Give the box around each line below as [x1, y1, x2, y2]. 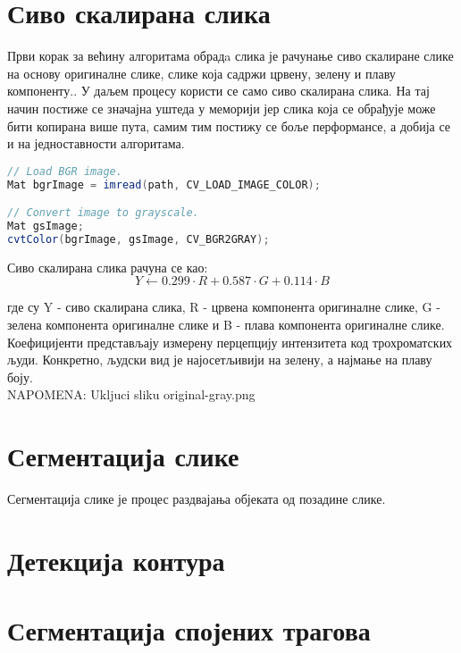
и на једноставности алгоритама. [7, 134, 185, 153]
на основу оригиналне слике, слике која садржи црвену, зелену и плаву [7, 63, 396, 82]
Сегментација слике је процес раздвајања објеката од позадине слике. [7, 490, 386, 507]
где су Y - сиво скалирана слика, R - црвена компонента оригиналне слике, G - [7, 297, 440, 316]
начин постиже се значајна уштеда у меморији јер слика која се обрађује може [7, 98, 436, 117]
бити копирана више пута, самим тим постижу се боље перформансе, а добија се [7, 116, 451, 135]
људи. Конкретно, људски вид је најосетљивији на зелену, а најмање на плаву [7, 350, 432, 369]
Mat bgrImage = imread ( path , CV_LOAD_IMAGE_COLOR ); [7, 178, 321, 191]
